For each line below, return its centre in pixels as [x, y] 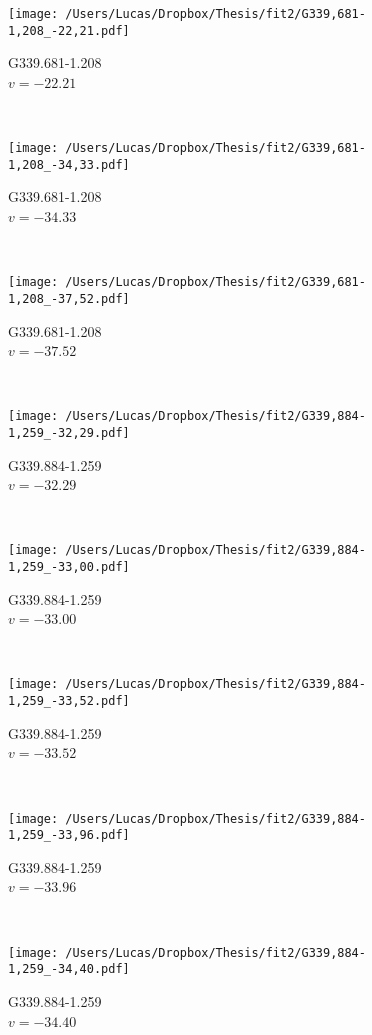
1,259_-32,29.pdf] [69, 432]
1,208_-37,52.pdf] [69, 298]
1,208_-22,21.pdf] [69, 30]
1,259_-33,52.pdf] [69, 701]
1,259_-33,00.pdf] [69, 567]
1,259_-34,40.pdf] [69, 969]
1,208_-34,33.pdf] [69, 164]
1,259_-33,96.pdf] [69, 835]
